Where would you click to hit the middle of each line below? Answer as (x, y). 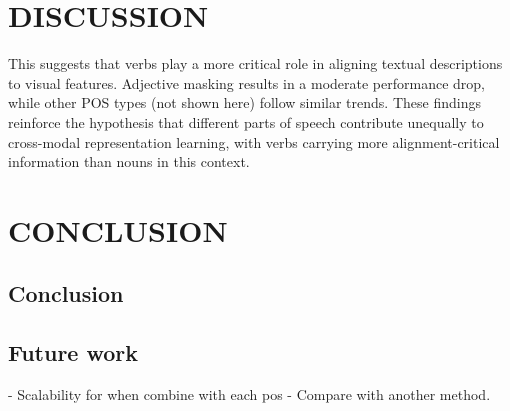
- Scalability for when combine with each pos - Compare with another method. (249, 394)
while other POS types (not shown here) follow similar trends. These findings (244, 102)
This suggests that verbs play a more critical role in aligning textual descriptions (255, 63)
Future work (73, 352)
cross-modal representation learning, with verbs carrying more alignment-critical (254, 141)
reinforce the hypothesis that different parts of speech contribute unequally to (246, 121)
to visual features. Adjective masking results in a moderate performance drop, (247, 82)
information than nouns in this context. (129, 161)
